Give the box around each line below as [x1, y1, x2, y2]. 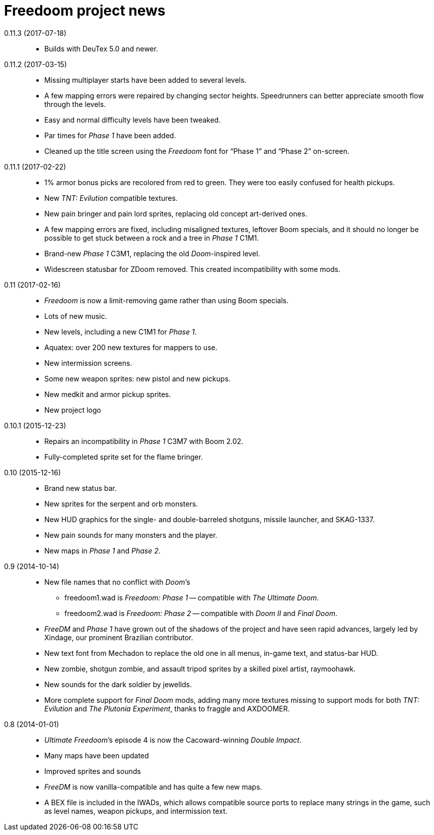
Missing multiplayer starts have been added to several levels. [44, 75, 247, 84]
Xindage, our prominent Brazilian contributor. [44, 633, 193, 642]
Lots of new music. [44, 311, 107, 320]
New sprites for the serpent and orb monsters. [44, 499, 198, 508]
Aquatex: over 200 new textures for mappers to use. [44, 343, 218, 352]
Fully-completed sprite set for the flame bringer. [44, 452, 203, 461]
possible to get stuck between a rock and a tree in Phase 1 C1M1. [44, 233, 259, 242]
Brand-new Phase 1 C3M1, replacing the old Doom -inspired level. [44, 249, 260, 258]
